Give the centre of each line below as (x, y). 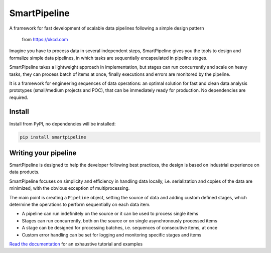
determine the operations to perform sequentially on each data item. (80, 205)
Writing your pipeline (43, 153)
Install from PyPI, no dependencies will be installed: (62, 123)
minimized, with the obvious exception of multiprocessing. (70, 188)
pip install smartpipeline (53, 137)
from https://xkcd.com (45, 39)
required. (19, 97)
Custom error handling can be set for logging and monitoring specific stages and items (112, 235)
